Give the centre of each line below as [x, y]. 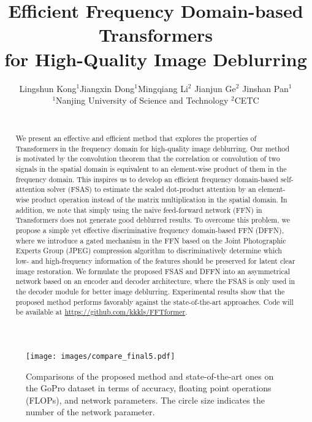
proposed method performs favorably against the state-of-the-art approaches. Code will [154, 301]
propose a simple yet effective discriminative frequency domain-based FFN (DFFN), [150, 230]
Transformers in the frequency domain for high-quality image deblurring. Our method [153, 148]
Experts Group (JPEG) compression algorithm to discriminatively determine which [149, 251]
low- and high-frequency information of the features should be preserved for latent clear [155, 260]
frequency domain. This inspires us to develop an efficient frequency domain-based [147, 179]
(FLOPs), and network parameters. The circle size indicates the [145, 400]
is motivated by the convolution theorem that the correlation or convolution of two [148, 159]
